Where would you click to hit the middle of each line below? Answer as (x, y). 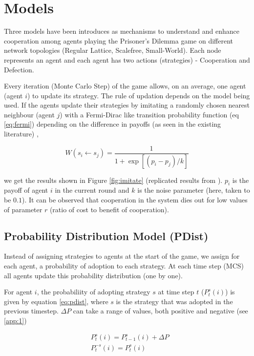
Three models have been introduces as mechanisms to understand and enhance (122, 31)
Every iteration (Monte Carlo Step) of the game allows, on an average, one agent (125, 86)
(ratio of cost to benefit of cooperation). (109, 209)
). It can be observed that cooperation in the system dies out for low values (135, 199)
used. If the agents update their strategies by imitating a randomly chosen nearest (127, 105)
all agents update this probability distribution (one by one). (93, 275)
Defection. (19, 69)
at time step (176, 292)
